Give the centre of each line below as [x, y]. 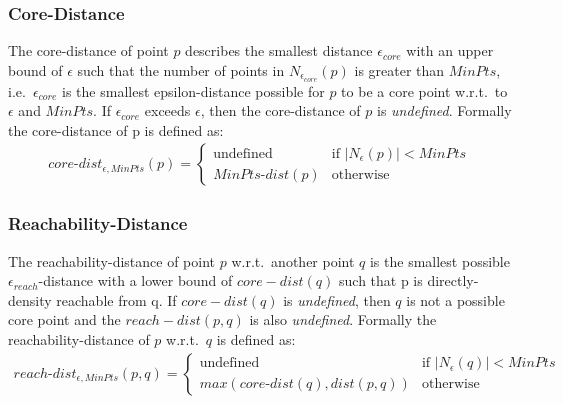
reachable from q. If [116, 299]
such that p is [381, 280]
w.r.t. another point [293, 260]
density [30, 299]
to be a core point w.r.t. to [424, 90]
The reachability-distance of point [112, 260]
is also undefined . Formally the [343, 319]
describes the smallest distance [279, 50]
